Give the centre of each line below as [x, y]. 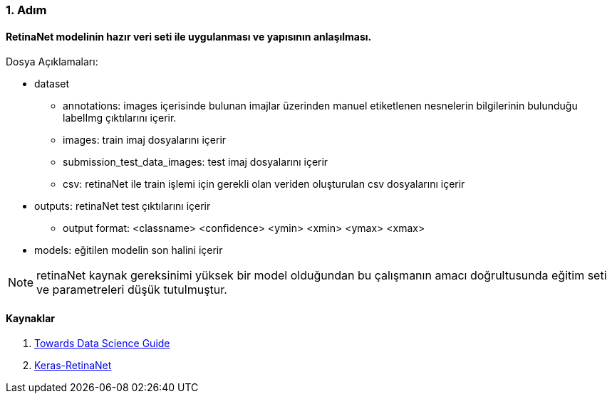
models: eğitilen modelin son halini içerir [129, 250]
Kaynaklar [30, 318]
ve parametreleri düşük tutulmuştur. [132, 290]
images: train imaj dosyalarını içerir [145, 140]
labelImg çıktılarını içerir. [120, 118]
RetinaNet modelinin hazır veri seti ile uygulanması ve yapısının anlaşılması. [189, 36]
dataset [52, 84]
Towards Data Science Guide [102, 344]
